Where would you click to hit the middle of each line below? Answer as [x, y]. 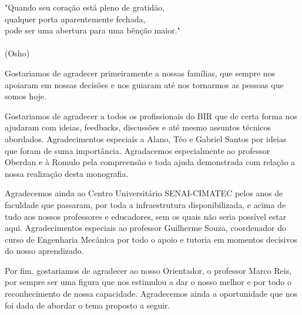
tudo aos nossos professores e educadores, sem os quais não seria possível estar [146, 216]
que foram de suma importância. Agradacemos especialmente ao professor [137, 150]
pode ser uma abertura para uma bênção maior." [93, 30]
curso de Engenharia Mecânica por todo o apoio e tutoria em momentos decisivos [151, 239]
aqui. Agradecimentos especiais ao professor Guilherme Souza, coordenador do [146, 228]
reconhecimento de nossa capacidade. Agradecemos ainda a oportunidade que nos [151, 294]
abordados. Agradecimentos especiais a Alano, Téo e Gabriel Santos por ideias [146, 138]
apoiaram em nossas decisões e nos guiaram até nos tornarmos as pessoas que [144, 84]
